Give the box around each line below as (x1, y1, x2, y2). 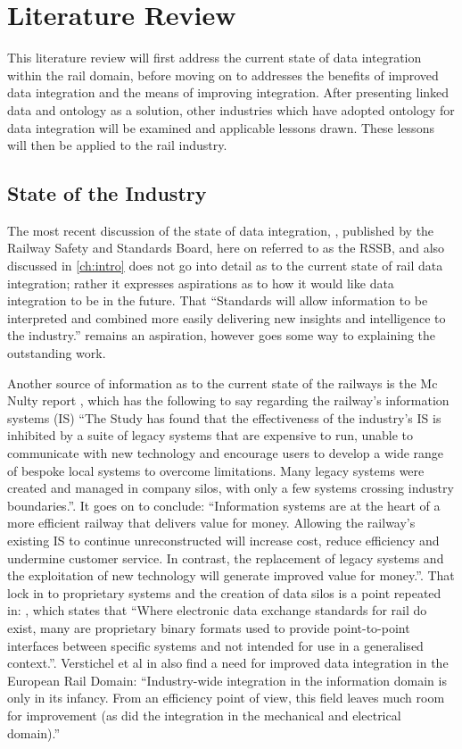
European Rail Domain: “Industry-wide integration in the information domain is (7, 670, 447, 689)
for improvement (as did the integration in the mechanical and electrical (7, 705, 401, 724)
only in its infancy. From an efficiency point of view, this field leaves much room (7, 688, 445, 707)
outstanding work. (7, 344, 106, 362)
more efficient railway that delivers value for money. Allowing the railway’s (7, 513, 416, 532)
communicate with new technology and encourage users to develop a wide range (7, 444, 444, 462)
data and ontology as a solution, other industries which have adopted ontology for (7, 100, 455, 119)
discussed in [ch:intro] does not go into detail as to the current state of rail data (7, 256, 443, 275)
